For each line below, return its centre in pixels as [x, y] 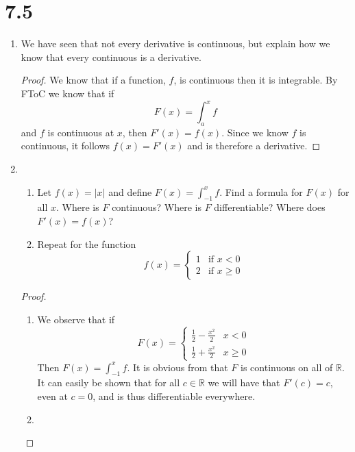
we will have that [244, 382]
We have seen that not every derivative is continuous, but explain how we [175, 43]
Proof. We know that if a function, [93, 80]
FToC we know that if [68, 93]
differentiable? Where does [270, 207]
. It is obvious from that [177, 367]
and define [130, 191]
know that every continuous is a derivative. [111, 56]
